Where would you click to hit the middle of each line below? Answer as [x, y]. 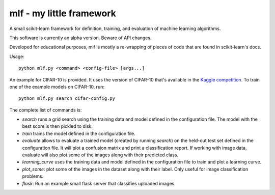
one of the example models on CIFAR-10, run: [57, 87]
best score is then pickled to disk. [58, 126]
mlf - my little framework [63, 13]
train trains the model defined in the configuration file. [79, 133]
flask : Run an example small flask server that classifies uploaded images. [99, 183]
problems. [33, 176]
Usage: [17, 57]
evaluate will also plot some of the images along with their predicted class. [100, 155]
